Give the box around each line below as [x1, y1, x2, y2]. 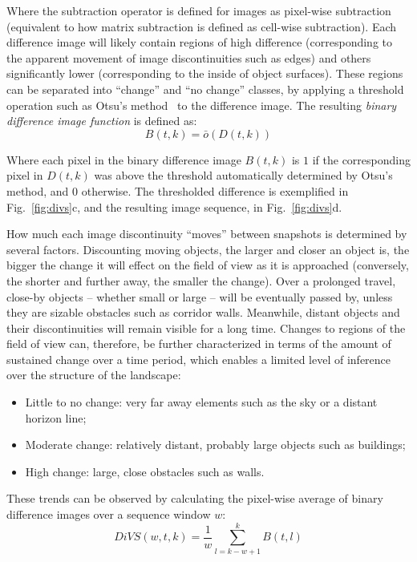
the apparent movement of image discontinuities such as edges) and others [6, 49, 371, 66]
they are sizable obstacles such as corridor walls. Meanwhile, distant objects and [6, 304, 400, 321]
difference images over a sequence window [6, 506, 211, 523]
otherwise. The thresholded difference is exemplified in [81, 182, 349, 199]
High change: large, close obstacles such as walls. [25, 463, 265, 479]
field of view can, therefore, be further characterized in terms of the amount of [6, 335, 391, 352]
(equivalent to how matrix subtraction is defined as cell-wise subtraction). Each [6, 18, 397, 34]
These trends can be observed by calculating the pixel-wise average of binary [6, 490, 383, 507]
